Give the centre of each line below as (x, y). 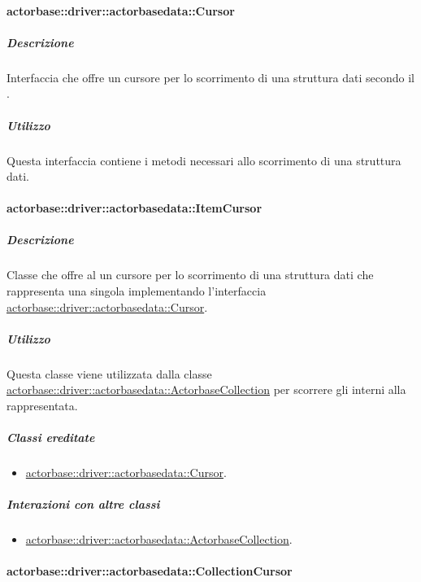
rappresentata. (42, 405)
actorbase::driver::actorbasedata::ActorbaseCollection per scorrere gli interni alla (206, 389)
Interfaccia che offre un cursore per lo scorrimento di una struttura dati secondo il (210, 77)
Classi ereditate (51, 438)
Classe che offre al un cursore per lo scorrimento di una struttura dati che (190, 275)
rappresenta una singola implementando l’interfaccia (137, 291)
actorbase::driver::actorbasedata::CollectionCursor (150, 571)
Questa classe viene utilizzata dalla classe (109, 373)
